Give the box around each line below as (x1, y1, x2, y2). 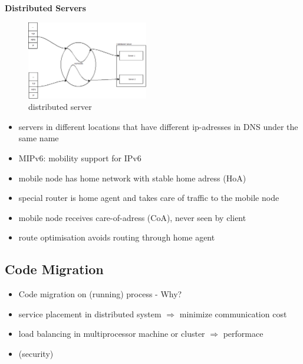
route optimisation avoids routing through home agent (18, 231, 215, 243)
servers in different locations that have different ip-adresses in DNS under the (18, 120, 298, 132)
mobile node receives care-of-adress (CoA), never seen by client (18, 211, 246, 223)
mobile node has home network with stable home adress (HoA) (18, 171, 246, 184)
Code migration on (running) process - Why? (18, 288, 182, 300)
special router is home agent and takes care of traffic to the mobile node (18, 191, 279, 204)
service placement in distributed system (18, 307, 162, 320)
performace (223, 327, 264, 340)
